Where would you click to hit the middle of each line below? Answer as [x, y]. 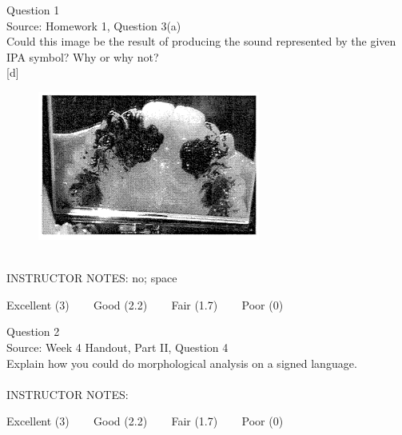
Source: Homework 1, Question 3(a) [94, 25]
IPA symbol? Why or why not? [83, 56]
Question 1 [33, 10]
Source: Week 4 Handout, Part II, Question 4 [117, 347]
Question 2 [33, 331]
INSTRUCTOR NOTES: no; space [92, 278]
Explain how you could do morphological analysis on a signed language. [182, 363]
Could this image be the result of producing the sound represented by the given [201, 41]
